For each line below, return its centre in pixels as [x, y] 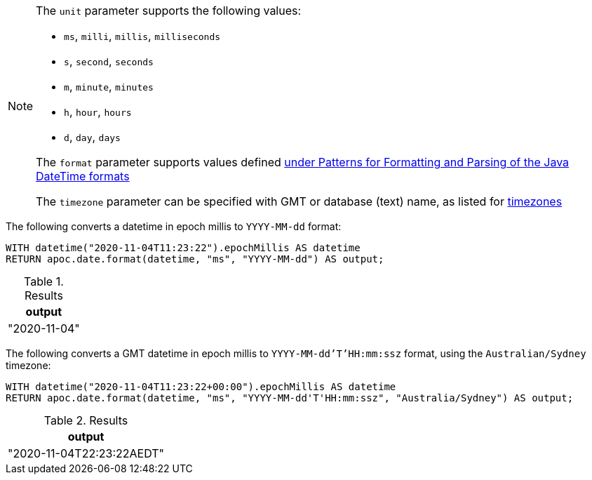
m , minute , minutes [109, 86]
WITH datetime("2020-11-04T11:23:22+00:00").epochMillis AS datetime [201, 387]
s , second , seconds [109, 61]
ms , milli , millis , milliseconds [142, 36]
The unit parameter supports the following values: [169, 11]
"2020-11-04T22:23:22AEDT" [86, 453]
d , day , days [92, 137]
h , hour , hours [98, 112]
